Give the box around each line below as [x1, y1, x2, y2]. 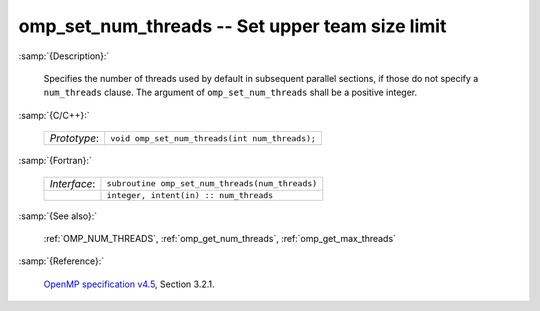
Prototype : [49, 131, 100, 145]
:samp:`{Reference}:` [18, 255, 105, 267]
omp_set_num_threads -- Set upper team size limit [18, 15, 447, 37]
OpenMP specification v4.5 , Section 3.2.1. [43, 278, 215, 290]
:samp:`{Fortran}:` [18, 155, 92, 167]
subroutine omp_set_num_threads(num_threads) [106, 178, 318, 189]
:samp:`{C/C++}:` [18, 109, 90, 121]
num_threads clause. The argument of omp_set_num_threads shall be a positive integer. [43, 86, 418, 99]
